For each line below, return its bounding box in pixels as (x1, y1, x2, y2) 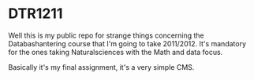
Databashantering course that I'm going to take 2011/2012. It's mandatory (8, 38, 247, 48)
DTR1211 (8, 5, 63, 23)
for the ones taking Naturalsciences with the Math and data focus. (8, 47, 223, 56)
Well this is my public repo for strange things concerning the (8, 31, 205, 40)
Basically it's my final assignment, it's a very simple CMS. (8, 62, 195, 71)
